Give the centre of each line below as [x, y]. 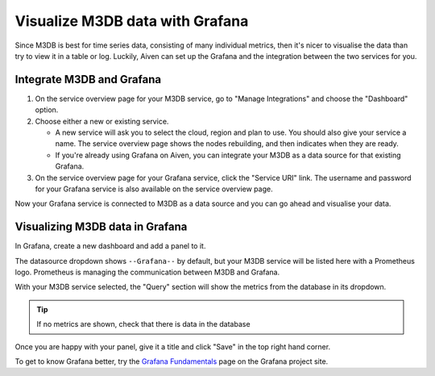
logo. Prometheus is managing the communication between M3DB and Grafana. [147, 272]
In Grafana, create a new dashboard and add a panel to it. [110, 246]
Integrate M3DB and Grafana [88, 79]
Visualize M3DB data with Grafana [132, 21]
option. [47, 110]
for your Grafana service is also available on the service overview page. [154, 189]
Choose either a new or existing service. [102, 121]
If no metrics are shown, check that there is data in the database [143, 324]
